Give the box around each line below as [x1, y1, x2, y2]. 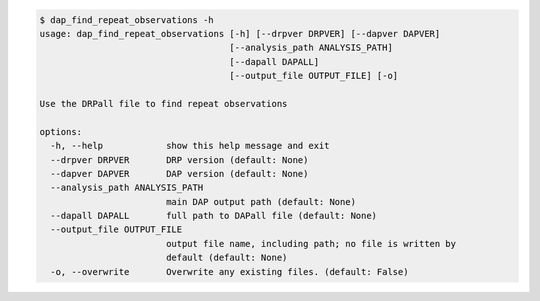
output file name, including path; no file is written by [165, 238, 457, 249]
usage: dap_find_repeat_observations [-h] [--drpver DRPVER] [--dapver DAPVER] [39, 28, 441, 39]
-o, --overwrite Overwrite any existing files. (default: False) [50, 266, 409, 277]
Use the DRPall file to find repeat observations [39, 98, 288, 109]
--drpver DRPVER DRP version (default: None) [50, 154, 309, 165]
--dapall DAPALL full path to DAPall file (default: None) [50, 210, 378, 222]
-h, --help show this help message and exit [50, 140, 330, 152]
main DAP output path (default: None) [165, 196, 357, 207]
